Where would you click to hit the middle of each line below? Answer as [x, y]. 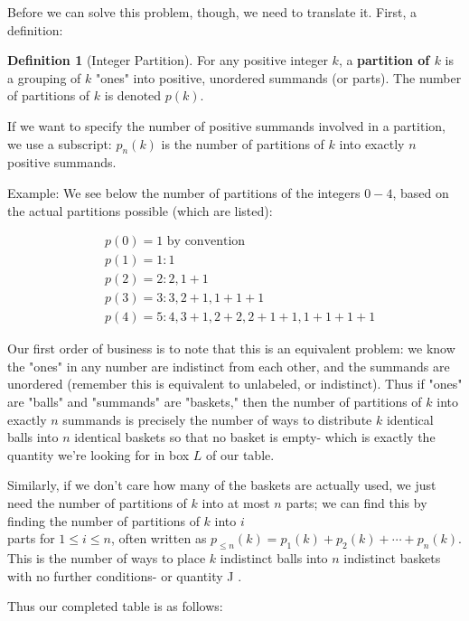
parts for [31, 538]
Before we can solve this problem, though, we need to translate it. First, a [212, 12]
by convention [206, 242]
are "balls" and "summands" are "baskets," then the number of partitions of [215, 402]
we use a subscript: [60, 143]
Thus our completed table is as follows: [115, 606]
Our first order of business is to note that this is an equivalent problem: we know [231, 348]
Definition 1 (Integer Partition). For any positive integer [168, 60]
